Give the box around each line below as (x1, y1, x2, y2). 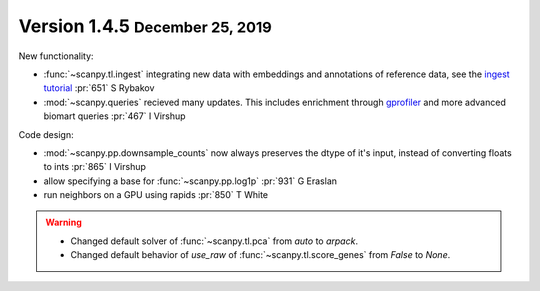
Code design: (18, 128, 74, 140)
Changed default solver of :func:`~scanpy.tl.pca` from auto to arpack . (70, 235, 359, 247)
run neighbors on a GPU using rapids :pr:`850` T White (43, 189, 269, 201)
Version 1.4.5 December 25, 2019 (18, 15, 272, 37)
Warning (45, 216, 82, 229)
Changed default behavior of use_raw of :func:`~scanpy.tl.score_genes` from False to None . (70, 249, 451, 261)
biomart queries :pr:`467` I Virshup (43, 110, 186, 122)
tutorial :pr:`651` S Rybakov (43, 82, 155, 94)
